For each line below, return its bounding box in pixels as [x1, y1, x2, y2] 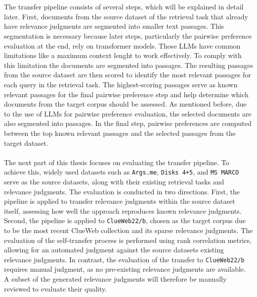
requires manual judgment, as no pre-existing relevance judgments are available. [4, 264, 246, 274]
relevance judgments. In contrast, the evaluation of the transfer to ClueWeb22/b [4, 254, 245, 264]
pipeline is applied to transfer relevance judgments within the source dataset [4, 196, 235, 206]
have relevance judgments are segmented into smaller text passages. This [4, 21, 224, 31]
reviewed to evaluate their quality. [4, 283, 107, 294]
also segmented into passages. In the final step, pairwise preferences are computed [4, 118, 252, 128]
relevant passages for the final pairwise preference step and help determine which [4, 89, 249, 99]
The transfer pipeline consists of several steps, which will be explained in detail [4, 1, 244, 12]
